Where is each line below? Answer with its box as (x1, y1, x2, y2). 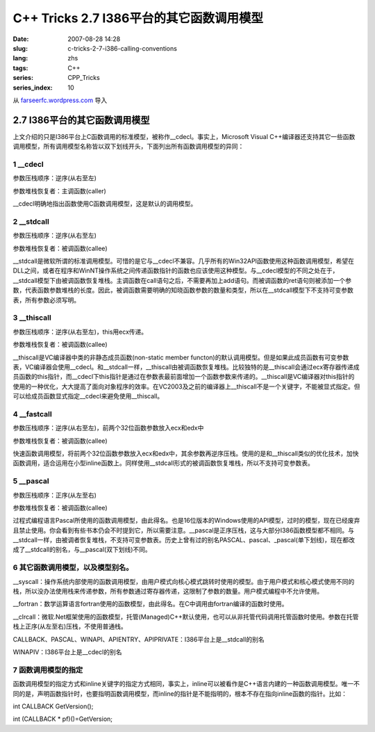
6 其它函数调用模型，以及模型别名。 (12, 563, 133, 573)
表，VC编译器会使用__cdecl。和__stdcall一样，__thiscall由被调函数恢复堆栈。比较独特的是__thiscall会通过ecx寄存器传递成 (12, 362, 360, 371)
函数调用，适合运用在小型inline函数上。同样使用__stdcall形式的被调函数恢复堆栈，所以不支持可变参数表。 (12, 459, 314, 467)
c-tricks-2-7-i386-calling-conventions (67, 44, 177, 52)
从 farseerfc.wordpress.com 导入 (12, 96, 108, 104)
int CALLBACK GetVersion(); (12, 702, 94, 710)
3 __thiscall (12, 313, 51, 323)
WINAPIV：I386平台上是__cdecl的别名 (12, 647, 122, 656)
